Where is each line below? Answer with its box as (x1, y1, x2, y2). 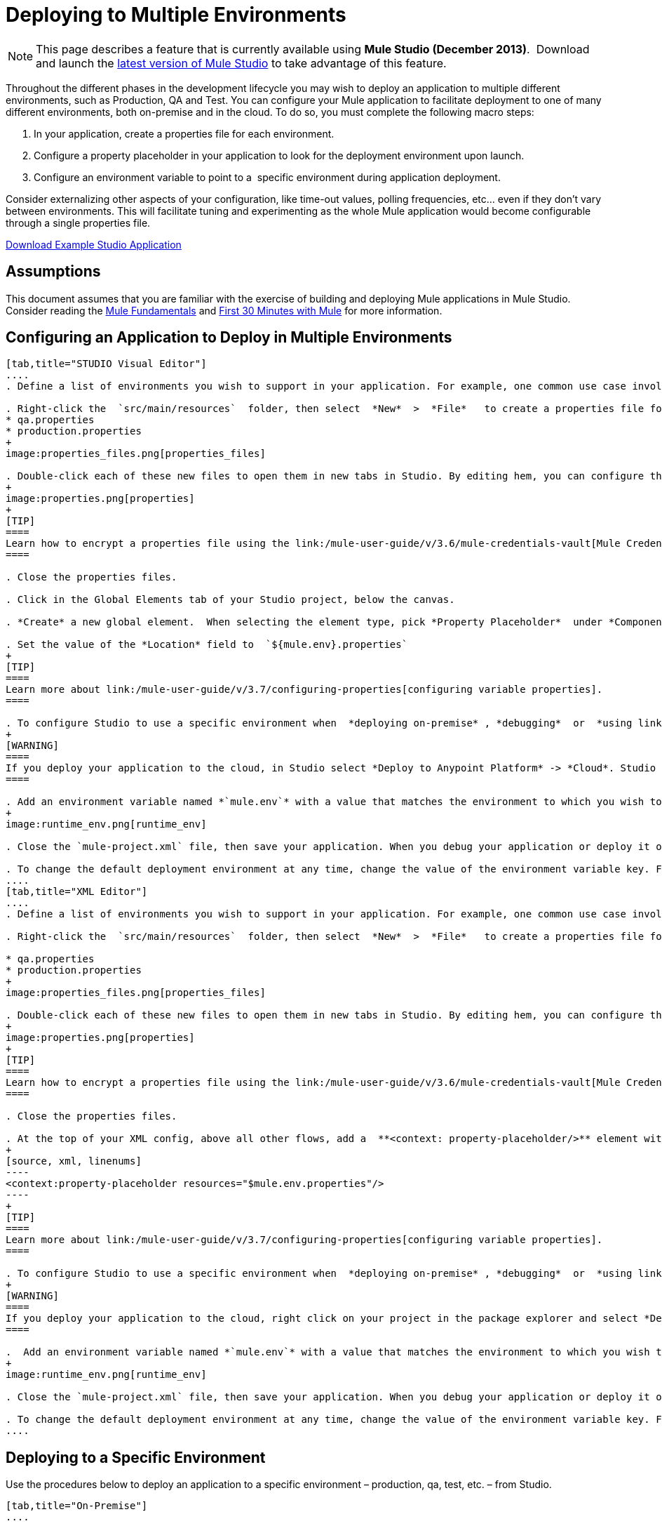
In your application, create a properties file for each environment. (34, 127, 335, 140)
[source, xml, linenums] (6, 1155, 142, 1167)
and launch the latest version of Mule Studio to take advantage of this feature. (36, 55, 447, 70)
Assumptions (6, 263, 101, 281)
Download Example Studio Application (6, 238, 182, 251)
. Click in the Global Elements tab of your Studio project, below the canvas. (6, 594, 455, 606)
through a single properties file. (6, 216, 151, 229)
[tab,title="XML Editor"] (6, 886, 148, 898)
